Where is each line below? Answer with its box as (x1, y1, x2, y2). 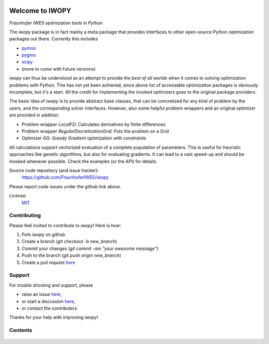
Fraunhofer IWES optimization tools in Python (9, 20, 103, 26)
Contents (9, 327, 32, 334)
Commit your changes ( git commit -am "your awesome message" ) (21, 245, 159, 251)
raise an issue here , (21, 291, 62, 297)
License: (9, 193, 27, 199)
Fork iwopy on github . (21, 231, 67, 237)
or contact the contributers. (21, 305, 78, 311)
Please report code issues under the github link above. (9, 183, 122, 189)
